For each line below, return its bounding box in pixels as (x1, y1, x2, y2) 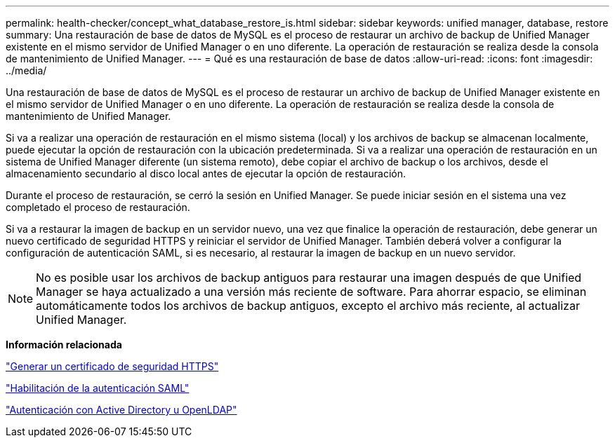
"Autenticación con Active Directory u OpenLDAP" (6, 404, 237, 416)
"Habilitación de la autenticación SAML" (6, 382, 190, 394)
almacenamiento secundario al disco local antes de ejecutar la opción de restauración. (6, 168, 406, 179)
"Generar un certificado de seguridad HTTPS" (6, 360, 219, 372)
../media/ (6, 64, 47, 76)
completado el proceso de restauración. (6, 201, 190, 213)
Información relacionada (6, 339, 122, 350)
